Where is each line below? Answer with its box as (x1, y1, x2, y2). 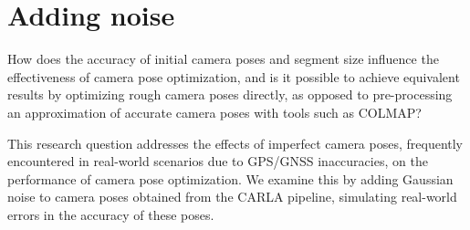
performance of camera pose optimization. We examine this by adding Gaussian (7, 169, 454, 188)
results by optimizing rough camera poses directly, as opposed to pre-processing (7, 85, 453, 104)
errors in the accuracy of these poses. (7, 204, 214, 224)
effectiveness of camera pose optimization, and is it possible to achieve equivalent (7, 67, 460, 86)
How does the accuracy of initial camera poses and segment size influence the (7, 49, 439, 68)
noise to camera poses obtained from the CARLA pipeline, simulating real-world (7, 187, 457, 206)
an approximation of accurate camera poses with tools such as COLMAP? (7, 102, 422, 121)
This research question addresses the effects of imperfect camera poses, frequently (7, 133, 464, 152)
